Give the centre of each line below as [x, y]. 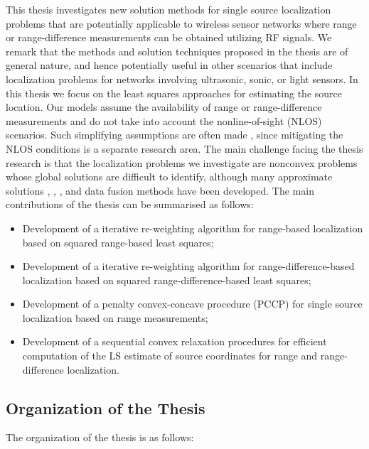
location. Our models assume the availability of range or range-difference [164, 107]
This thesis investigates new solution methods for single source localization [169, 9]
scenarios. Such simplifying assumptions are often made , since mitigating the [175, 135]
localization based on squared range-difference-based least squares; [167, 280]
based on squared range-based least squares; [118, 242]
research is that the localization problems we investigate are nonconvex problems [182, 162]
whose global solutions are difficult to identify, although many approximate [169, 177]
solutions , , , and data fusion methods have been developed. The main [160, 190]
